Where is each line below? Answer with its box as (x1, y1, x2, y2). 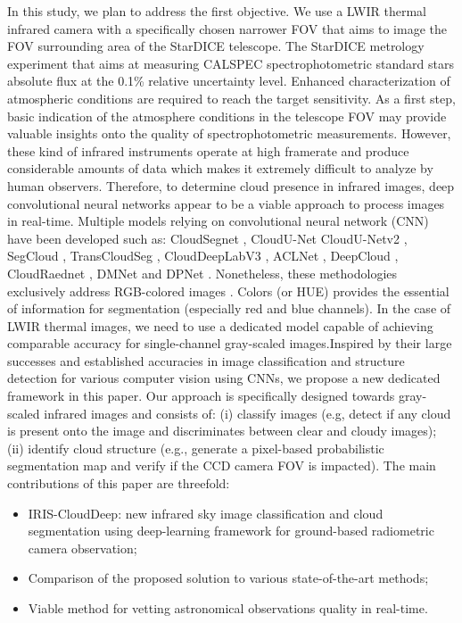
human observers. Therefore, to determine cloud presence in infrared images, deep (7, 176, 455, 195)
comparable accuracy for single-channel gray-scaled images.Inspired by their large (7, 334, 452, 353)
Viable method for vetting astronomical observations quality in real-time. (28, 599, 428, 617)
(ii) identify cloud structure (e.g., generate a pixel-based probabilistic (7, 438, 384, 457)
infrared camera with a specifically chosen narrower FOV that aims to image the (7, 19, 447, 37)
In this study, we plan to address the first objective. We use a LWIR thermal (7, 2, 426, 20)
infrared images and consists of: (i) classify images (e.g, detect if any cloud (44, 403, 451, 422)
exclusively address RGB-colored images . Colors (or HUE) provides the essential (7, 281, 450, 300)
